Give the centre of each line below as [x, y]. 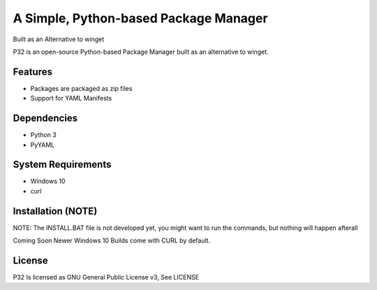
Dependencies [45, 118]
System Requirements [62, 165]
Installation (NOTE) [55, 211]
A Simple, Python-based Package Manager [140, 18]
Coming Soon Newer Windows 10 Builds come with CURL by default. [112, 240]
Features [32, 72]
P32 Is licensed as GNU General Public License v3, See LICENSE [106, 277]
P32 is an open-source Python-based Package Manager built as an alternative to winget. [141, 52]
